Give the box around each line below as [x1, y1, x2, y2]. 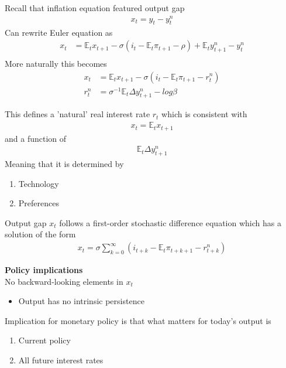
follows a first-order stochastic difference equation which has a [59, 216, 281, 229]
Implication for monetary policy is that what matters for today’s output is [5, 314, 271, 326]
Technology [18, 177, 59, 189]
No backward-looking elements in [5, 275, 123, 287]
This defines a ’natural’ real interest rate [5, 108, 150, 120]
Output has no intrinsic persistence [18, 295, 144, 307]
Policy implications [5, 264, 83, 276]
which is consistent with [161, 108, 247, 120]
